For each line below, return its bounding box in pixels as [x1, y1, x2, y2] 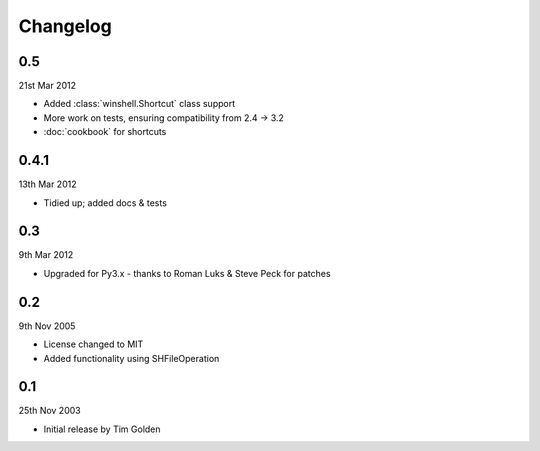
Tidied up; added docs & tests [43, 196, 167, 209]
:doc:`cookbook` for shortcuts [43, 126, 167, 138]
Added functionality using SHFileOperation [43, 352, 220, 364]
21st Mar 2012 [18, 80, 77, 92]
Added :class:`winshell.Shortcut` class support [43, 98, 235, 110]
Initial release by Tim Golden [43, 423, 161, 435]
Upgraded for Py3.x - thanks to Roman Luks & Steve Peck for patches [43, 267, 331, 279]
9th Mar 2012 [18, 249, 74, 261]
